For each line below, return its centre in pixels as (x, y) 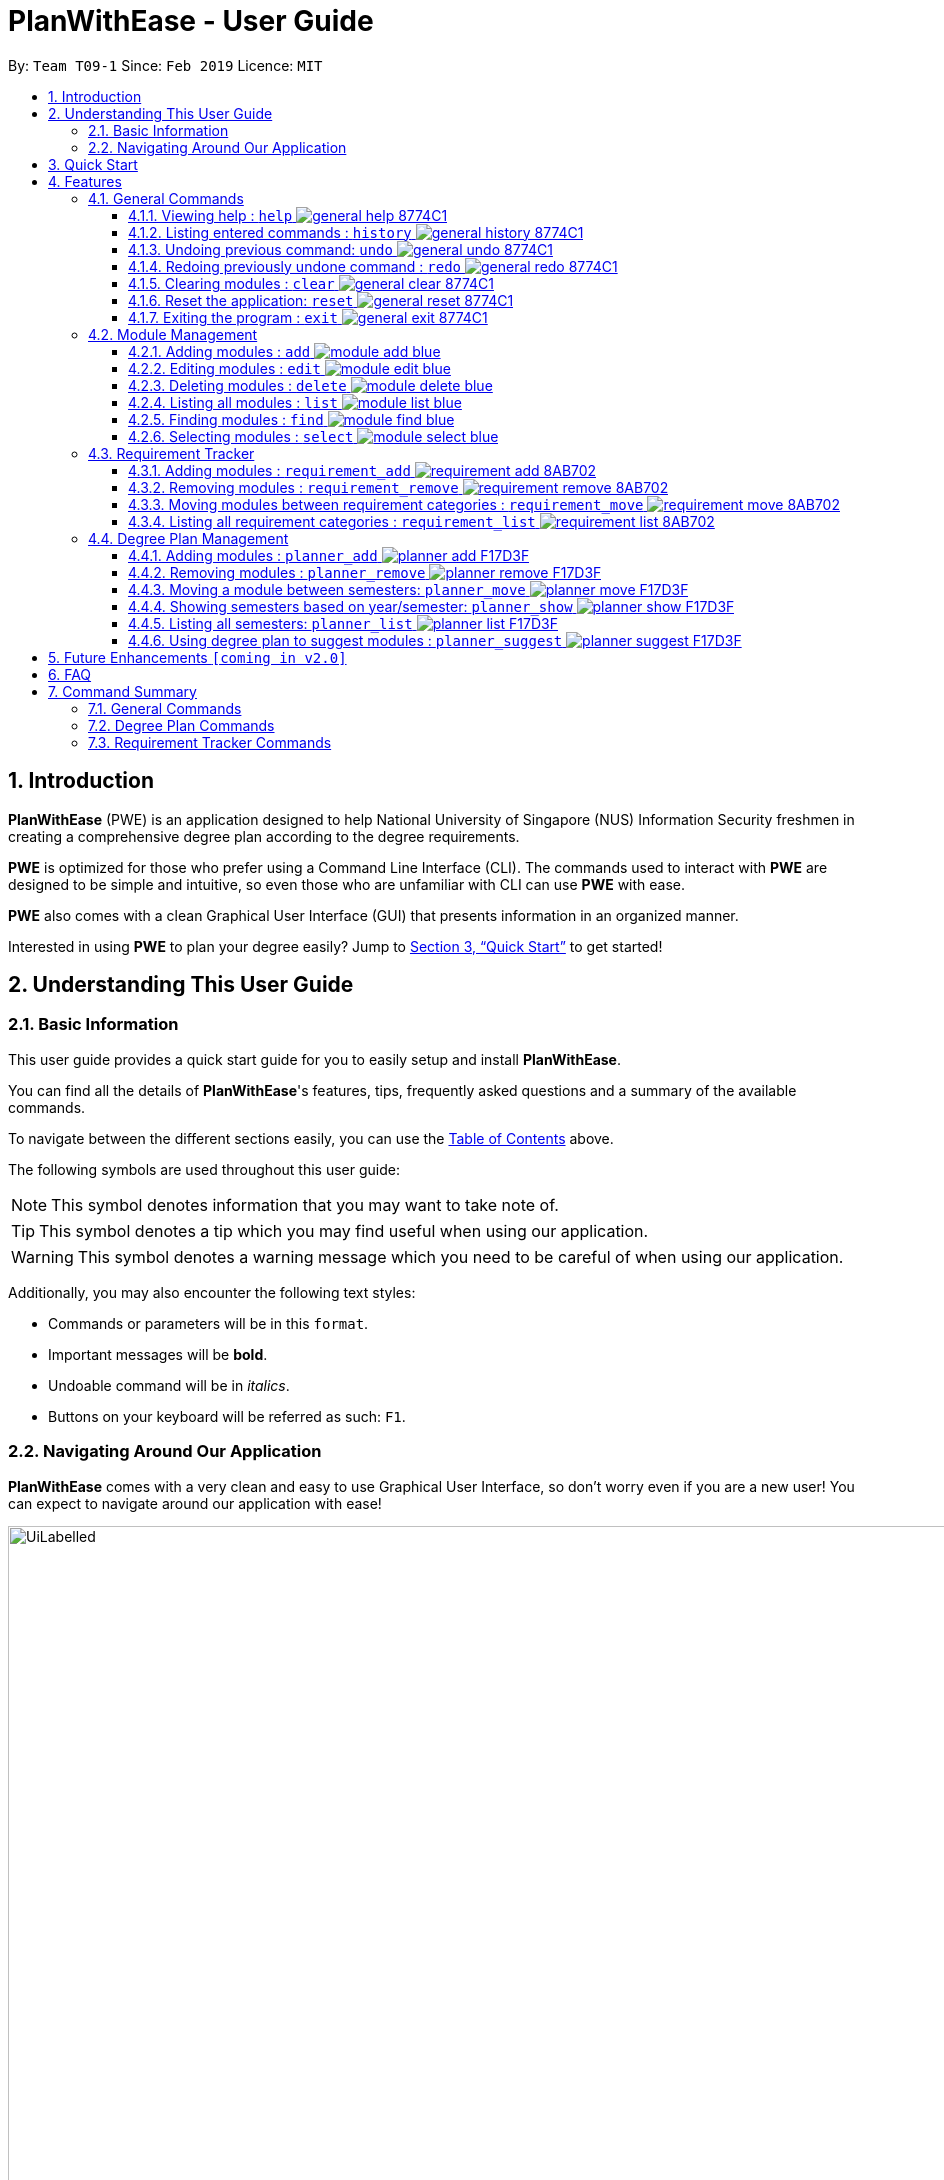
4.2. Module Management (173, 334)
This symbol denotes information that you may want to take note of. (305, 1204)
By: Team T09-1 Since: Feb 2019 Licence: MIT (165, 65)
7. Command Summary (122, 691)
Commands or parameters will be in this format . (208, 1323)
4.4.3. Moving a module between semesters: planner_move (327, 589)
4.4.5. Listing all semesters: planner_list (270, 623)
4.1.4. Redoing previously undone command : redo (295, 266)
